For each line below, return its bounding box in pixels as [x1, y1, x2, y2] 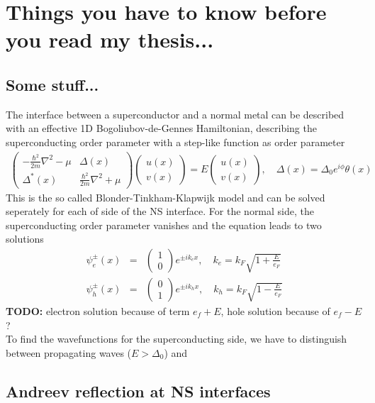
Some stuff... [6, 73, 99, 95]
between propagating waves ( [6, 345, 132, 360]
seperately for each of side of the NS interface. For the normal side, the [6, 204, 314, 219]
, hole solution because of [220, 303, 330, 318]
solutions [6, 231, 44, 246]
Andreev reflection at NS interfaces [6, 380, 271, 402]
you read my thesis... [6, 25, 214, 54]
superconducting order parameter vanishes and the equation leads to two [6, 217, 322, 232]
